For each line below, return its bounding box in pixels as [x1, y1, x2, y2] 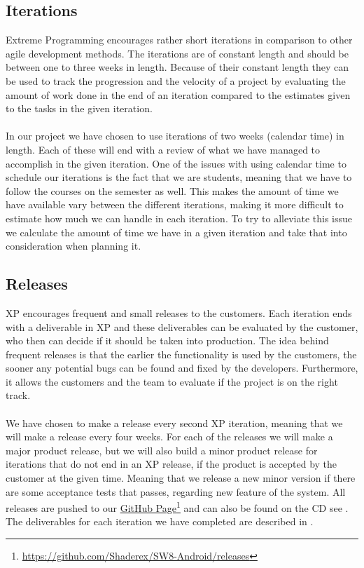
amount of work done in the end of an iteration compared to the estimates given [6, 87, 351, 102]
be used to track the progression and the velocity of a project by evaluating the [6, 73, 346, 88]
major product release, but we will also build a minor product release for [6, 442, 318, 457]
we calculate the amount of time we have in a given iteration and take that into [6, 224, 347, 239]
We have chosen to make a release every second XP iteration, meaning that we [6, 415, 343, 430]
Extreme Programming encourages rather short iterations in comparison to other [6, 32, 353, 47]
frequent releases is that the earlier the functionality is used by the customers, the [6, 346, 357, 361]
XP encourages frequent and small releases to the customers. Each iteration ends [6, 305, 352, 320]
